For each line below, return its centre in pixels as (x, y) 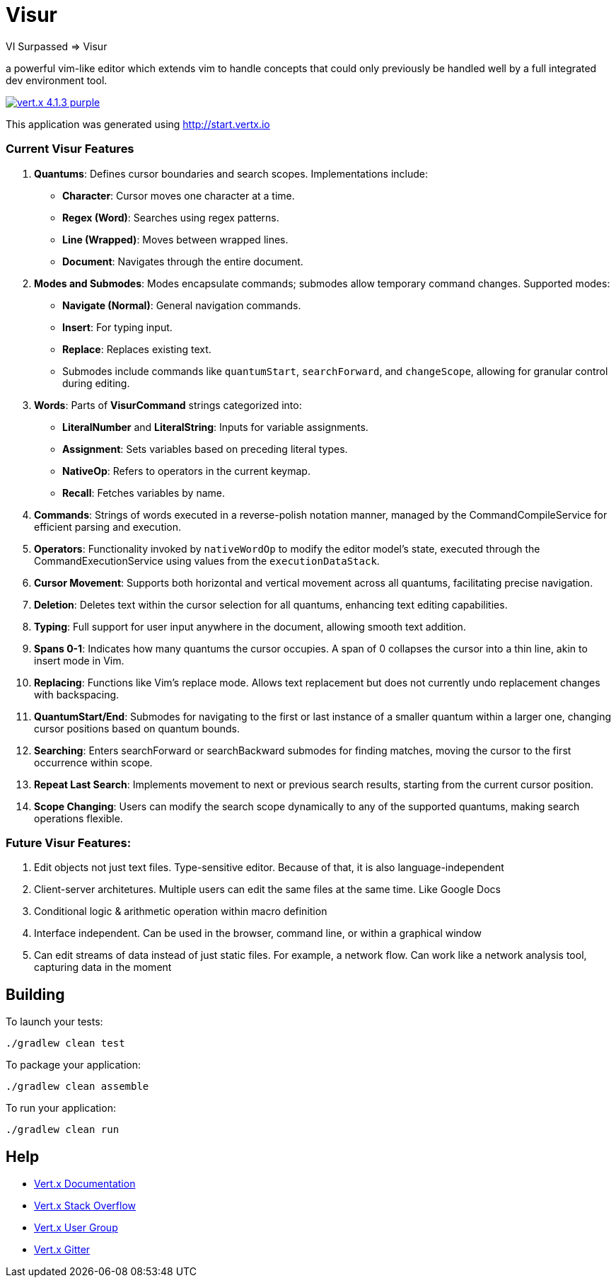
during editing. (96, 383)
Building (35, 994)
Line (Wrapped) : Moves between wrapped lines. (175, 239)
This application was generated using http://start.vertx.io (138, 124)
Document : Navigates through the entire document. (183, 261)
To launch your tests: (54, 1022)
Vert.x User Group (76, 1227)
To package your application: (74, 1065)
